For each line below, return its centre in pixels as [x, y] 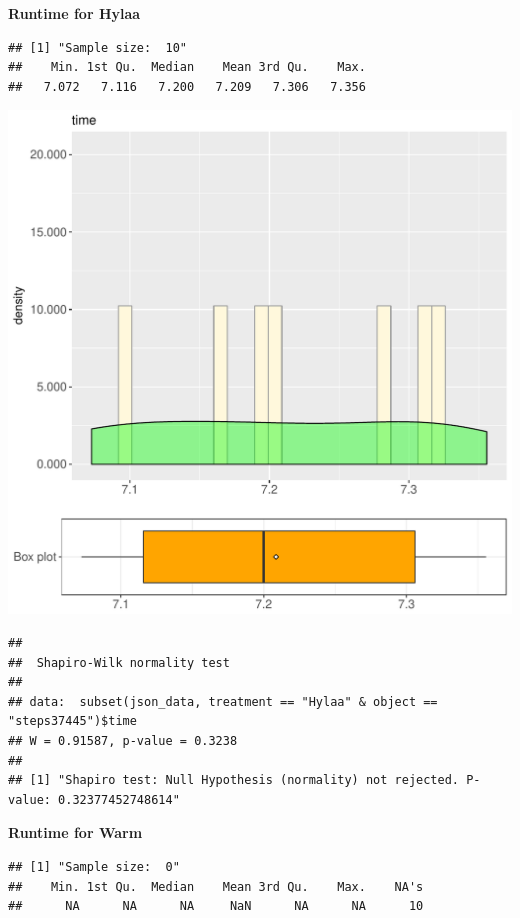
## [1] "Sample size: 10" [97, 47]
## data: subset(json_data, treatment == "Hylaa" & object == [223, 701]
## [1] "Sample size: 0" [94, 866]
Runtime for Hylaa [74, 13]
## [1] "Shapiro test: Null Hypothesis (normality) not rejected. [234, 780]
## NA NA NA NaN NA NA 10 [216, 906]
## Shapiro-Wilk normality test [119, 662]
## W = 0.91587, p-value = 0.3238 [123, 740]
